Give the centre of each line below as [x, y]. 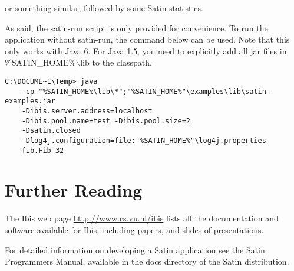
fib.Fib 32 [43, 150]
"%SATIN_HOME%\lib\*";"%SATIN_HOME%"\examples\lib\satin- [155, 91]
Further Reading [74, 190]
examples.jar [30, 101]
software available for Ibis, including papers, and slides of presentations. [134, 229]
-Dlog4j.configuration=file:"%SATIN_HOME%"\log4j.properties [144, 140]
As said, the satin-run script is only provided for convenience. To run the [136, 27]
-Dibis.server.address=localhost [87, 111]
